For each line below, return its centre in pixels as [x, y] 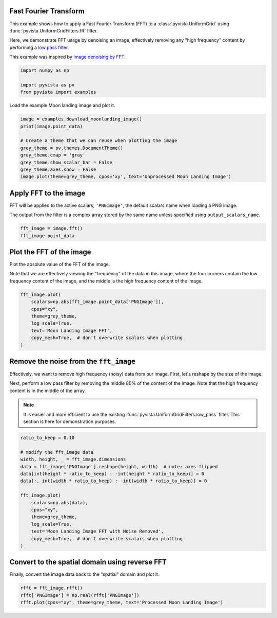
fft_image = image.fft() [52, 228]
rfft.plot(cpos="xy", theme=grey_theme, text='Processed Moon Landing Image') [122, 603]
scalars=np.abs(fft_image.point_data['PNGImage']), [97, 302]
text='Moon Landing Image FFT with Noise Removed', [97, 532]
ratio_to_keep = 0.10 [47, 438]
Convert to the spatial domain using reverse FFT [88, 562]
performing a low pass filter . [39, 47]
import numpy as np [45, 70]
